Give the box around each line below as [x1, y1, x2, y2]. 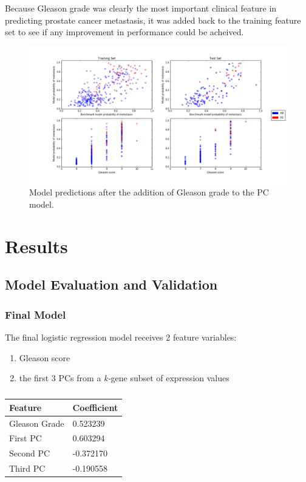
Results [5, 233, 68, 258]
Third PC [9, 462, 46, 475]
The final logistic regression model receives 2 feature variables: [5, 331, 237, 344]
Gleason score [19, 351, 70, 364]
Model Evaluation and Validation [5, 275, 218, 294]
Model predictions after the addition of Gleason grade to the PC [29, 186, 269, 199]
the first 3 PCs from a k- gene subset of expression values [19, 372, 229, 384]
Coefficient [72, 401, 118, 413]
